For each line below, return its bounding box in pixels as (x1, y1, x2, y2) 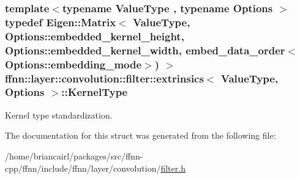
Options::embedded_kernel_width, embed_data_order (5, 42, 285, 57)
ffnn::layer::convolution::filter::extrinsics (5, 70, 204, 86)
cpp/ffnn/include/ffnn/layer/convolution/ (5, 161, 161, 174)
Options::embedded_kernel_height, (5, 28, 184, 43)
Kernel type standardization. (5, 108, 113, 121)
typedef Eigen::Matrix (5, 14, 116, 29)
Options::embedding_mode (5, 56, 142, 71)
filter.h (160, 161, 186, 174)
